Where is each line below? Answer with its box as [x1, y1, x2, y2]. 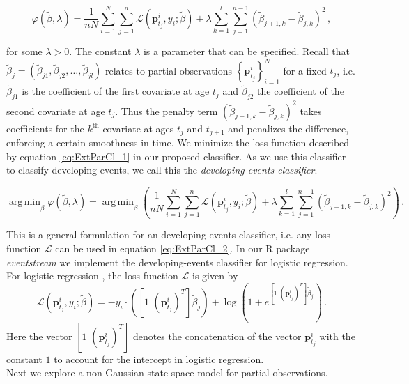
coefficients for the [6, 121, 84, 135]
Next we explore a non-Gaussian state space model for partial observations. [6, 365, 328, 380]
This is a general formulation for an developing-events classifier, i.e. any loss [6, 227, 331, 242]
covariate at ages [102, 121, 174, 135]
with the [319, 328, 355, 343]
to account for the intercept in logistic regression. [54, 351, 264, 366]
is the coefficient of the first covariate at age [22, 84, 210, 98]
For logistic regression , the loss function [6, 268, 178, 283]
